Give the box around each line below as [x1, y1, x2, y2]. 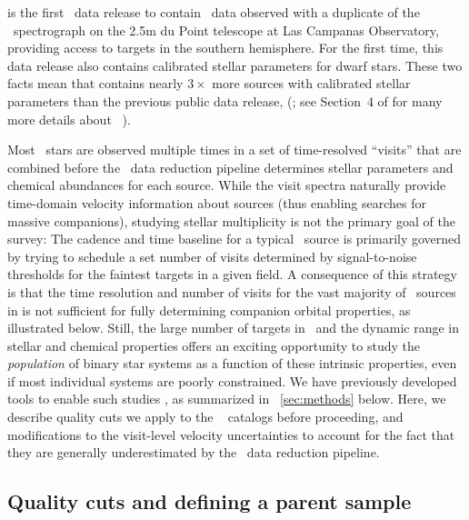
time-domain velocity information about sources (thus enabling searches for [7, 193, 426, 212]
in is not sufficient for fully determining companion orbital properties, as [7, 300, 411, 319]
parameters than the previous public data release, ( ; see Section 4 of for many [7, 91, 443, 110]
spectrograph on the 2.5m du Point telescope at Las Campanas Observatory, [13, 20, 439, 39]
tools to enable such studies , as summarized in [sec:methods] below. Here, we [7, 389, 446, 408]
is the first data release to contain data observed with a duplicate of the [7, 3, 420, 21]
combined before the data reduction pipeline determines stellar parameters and [7, 157, 454, 176]
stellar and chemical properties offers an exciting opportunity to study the [7, 335, 420, 355]
